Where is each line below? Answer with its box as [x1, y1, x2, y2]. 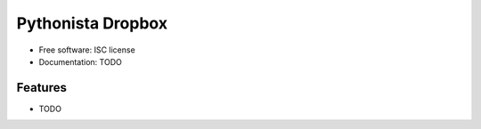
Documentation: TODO [38, 56, 122, 67]
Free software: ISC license [38, 44, 135, 55]
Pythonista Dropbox [16, 13, 168, 33]
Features [16, 80, 67, 95]
